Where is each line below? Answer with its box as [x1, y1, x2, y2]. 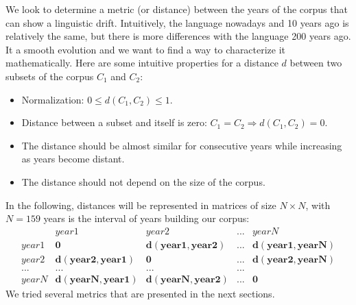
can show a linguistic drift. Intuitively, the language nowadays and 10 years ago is [5, 15, 349, 29]
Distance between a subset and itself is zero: [21, 115, 207, 130]
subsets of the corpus [5, 69, 94, 83]
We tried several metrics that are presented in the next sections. [5, 286, 275, 300]
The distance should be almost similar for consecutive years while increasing [21, 138, 342, 152]
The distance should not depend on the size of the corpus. [21, 174, 265, 188]
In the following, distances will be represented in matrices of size [5, 197, 276, 212]
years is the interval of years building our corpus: [43, 211, 250, 225]
